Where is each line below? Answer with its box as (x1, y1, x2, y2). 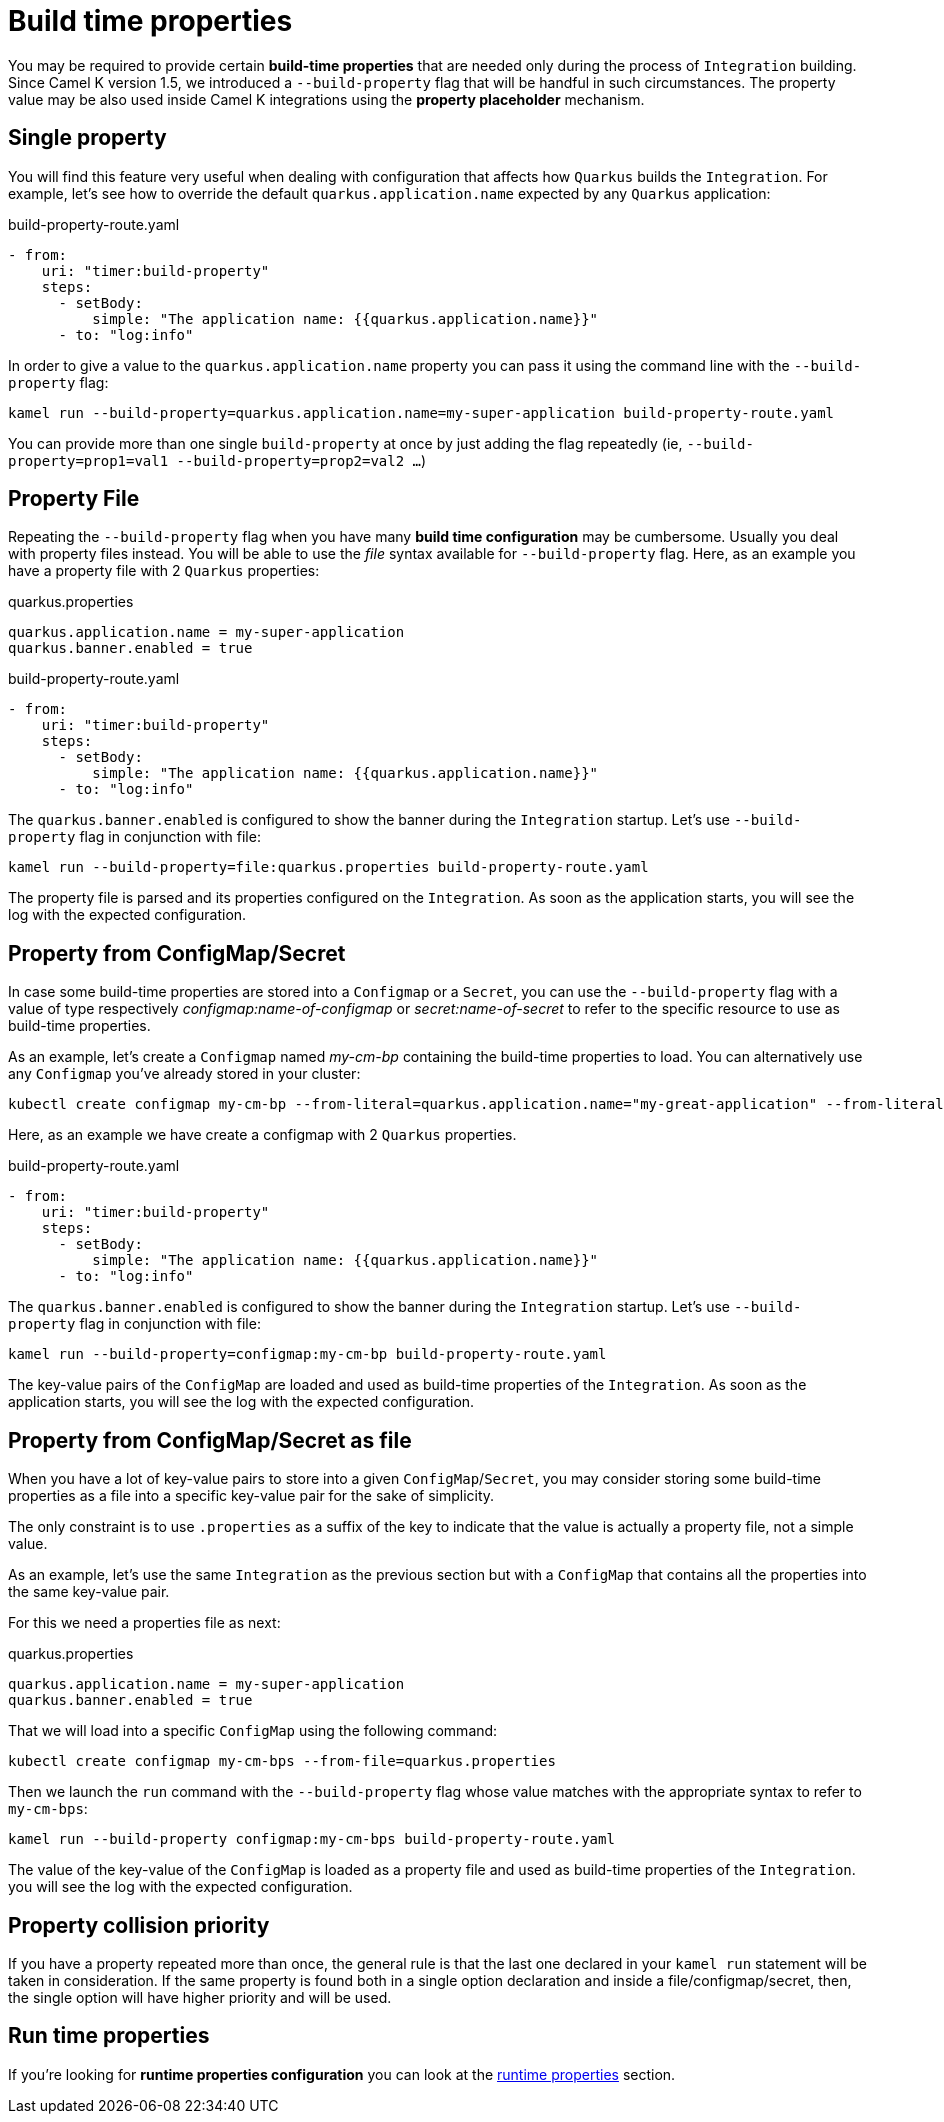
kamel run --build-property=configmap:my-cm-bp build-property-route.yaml (8, 1346, 607, 1363)
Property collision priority (8, 1912, 270, 1938)
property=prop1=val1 (8, 452, 169, 469)
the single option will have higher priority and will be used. (8, 1988, 392, 2006)
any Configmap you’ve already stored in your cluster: (8, 1065, 361, 1083)
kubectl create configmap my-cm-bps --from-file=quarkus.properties (8, 1753, 556, 1770)
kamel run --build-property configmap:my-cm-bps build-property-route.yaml (8, 1831, 615, 1848)
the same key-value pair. (8, 1583, 170, 1601)
